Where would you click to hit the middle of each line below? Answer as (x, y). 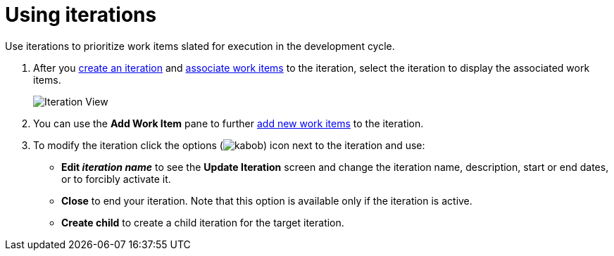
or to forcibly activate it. (116, 179)
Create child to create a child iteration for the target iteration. (203, 222)
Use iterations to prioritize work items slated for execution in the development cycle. (200, 46)
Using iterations (81, 15)
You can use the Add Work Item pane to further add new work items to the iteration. (228, 123)
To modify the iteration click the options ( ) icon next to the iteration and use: (229, 145)
